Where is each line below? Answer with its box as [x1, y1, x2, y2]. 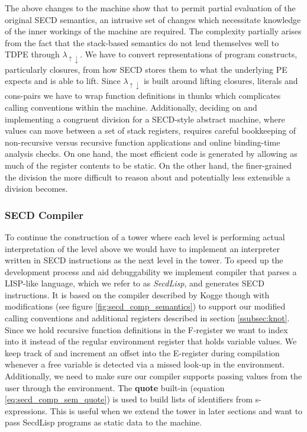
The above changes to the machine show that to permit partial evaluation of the [5, 2, 296, 14]
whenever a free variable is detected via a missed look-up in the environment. [5, 358, 285, 370]
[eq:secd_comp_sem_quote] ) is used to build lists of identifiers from [5, 393, 253, 405]
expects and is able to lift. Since [5, 75, 121, 87]
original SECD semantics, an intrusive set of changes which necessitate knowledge [5, 13, 301, 25]
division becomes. [5, 182, 68, 195]
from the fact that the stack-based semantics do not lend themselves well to [5, 36, 279, 49]
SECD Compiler [5, 207, 84, 222]
